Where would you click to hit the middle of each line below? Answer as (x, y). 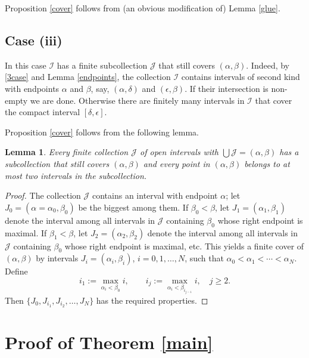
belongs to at (267, 163)
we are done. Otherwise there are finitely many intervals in (137, 100)
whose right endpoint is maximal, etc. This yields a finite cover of (184, 246)
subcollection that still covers (57, 163)
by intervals (57, 258)
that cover (274, 100)
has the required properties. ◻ (152, 300)
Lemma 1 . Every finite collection (67, 152)
